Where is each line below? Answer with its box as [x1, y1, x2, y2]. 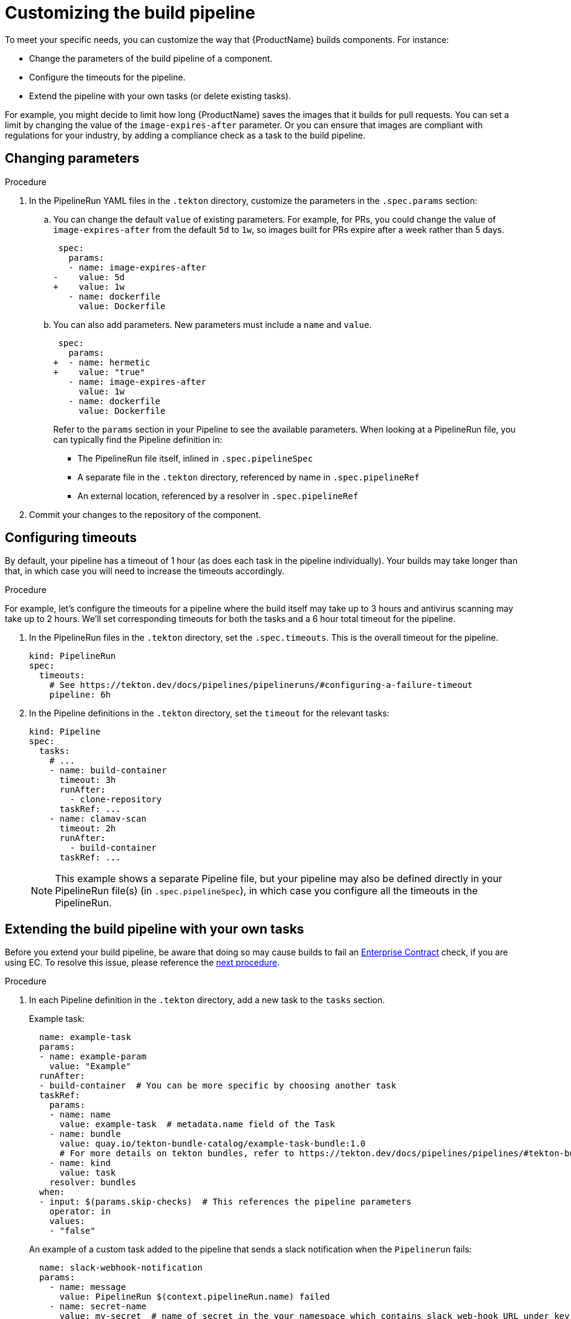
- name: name [49, 1110, 111, 1120]
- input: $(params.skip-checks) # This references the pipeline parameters [39, 1197, 412, 1207]
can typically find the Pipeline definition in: [53, 434, 223, 445]
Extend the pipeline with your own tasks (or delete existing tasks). [29, 90, 291, 101]
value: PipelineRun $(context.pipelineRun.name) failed [59, 1292, 330, 1302]
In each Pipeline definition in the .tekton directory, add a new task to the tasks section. [29, 995, 385, 1006]
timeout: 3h [59, 775, 116, 785]
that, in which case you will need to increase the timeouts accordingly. [5, 566, 285, 577]
